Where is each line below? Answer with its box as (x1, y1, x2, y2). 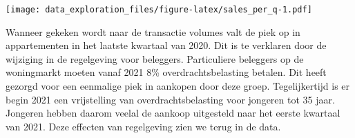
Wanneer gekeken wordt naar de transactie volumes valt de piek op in (6, 24, 300, 39)
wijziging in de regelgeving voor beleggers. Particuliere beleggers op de (6, 51, 304, 66)
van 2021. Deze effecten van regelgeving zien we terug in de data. (6, 119, 281, 133)
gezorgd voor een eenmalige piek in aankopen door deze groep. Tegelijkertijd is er (6, 79, 350, 93)
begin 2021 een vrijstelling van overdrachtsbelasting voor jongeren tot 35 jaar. (6, 92, 335, 106)
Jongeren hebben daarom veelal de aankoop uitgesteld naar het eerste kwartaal (6, 106, 340, 120)
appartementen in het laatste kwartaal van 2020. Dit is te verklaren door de (6, 38, 327, 52)
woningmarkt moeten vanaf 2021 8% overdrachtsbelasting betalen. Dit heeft (6, 65, 327, 79)
